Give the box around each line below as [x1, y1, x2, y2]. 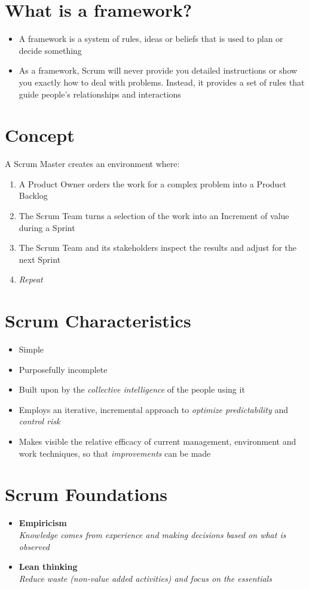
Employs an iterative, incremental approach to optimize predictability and [19, 403, 289, 415]
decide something [19, 44, 82, 56]
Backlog [19, 189, 48, 202]
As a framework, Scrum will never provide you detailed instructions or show [19, 64, 298, 77]
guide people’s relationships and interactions [19, 87, 181, 100]
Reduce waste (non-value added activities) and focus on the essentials [19, 572, 272, 584]
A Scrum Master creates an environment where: [5, 157, 180, 170]
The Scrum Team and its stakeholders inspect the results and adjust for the [19, 241, 297, 254]
